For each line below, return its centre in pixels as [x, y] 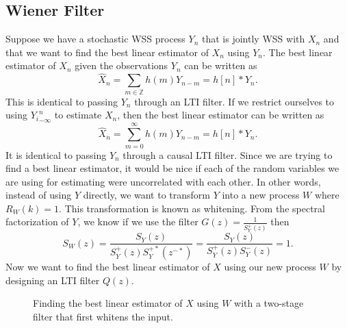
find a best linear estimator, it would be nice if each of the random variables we [172, 168]
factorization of [37, 222]
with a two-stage [269, 303]
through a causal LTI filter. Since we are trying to [228, 154]
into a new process [261, 195]
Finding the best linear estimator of [108, 303]
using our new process [270, 267]
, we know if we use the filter [138, 222]
